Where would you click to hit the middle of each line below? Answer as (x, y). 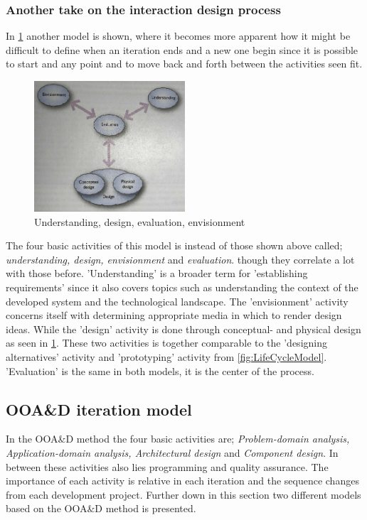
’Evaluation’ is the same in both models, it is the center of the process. (160, 370)
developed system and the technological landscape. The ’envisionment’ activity (177, 301)
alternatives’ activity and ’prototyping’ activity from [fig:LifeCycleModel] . (166, 357)
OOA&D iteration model (99, 409)
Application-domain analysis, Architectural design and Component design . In (172, 452)
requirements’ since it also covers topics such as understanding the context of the (182, 287)
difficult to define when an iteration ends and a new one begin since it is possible (182, 49)
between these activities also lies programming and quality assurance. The (167, 466)
